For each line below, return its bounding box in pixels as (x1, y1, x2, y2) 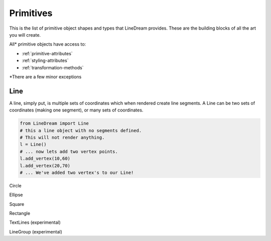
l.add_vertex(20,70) (20, 163, 70, 168)
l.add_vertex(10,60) (20, 156, 70, 162)
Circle (9, 182, 22, 188)
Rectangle (9, 210, 30, 216)
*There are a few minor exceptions (9, 73, 82, 80)
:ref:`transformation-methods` (22, 64, 84, 70)
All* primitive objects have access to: (9, 41, 86, 47)
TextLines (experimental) (9, 219, 61, 225)
